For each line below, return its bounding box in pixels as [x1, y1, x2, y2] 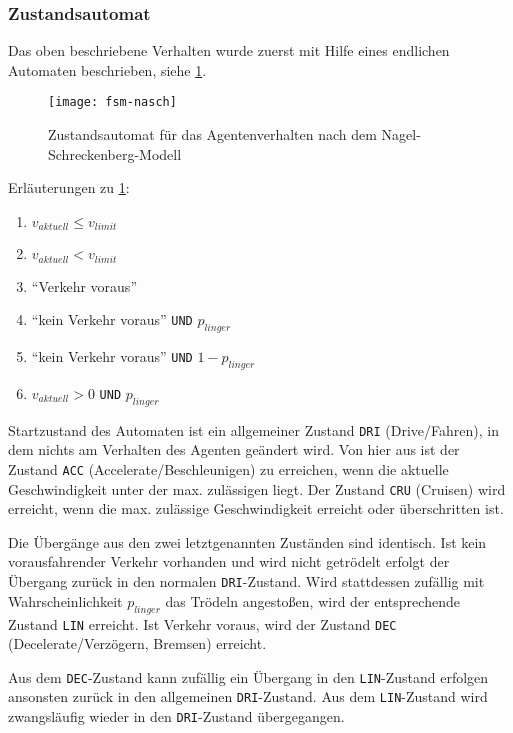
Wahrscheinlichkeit [8, 590, 123, 611]
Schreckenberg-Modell [48, 143, 182, 164]
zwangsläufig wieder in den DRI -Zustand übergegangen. [8, 706, 345, 727]
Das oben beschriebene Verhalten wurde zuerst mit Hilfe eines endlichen [8, 40, 450, 61]
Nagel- [381, 124, 421, 145]
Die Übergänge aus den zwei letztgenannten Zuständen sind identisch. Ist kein [8, 531, 487, 552]
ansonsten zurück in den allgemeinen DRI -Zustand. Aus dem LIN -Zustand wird [8, 686, 488, 707]
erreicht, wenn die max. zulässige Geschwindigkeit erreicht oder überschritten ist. [8, 498, 504, 519]
